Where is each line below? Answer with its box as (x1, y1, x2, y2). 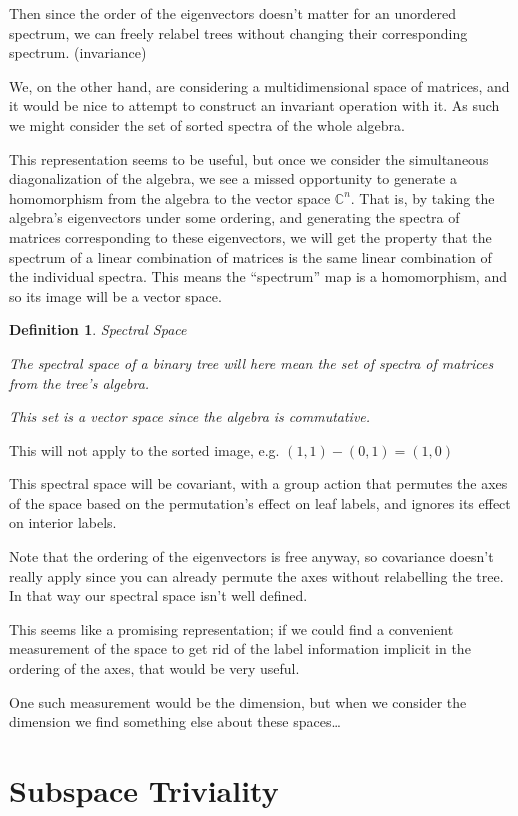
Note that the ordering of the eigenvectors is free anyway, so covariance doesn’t (9, 546, 494, 567)
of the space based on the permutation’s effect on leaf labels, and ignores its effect (9, 492, 511, 513)
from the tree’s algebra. (9, 372, 150, 393)
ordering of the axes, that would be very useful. (9, 658, 300, 679)
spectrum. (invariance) (9, 42, 147, 63)
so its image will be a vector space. (9, 285, 222, 306)
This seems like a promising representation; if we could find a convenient (9, 618, 454, 639)
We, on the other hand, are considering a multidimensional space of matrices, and (9, 75, 510, 96)
